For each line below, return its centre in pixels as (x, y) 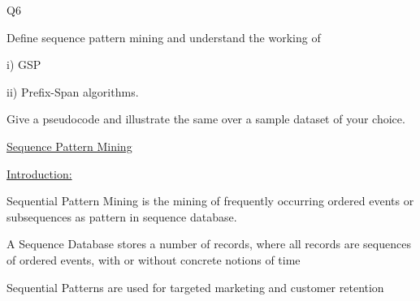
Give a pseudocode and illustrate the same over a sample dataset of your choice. (206, 119)
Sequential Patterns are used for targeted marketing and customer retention (195, 287)
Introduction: (39, 173)
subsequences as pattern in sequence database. (122, 216)
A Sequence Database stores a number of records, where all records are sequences (209, 244)
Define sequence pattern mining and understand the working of (164, 37)
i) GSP (24, 64)
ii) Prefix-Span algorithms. (73, 91)
